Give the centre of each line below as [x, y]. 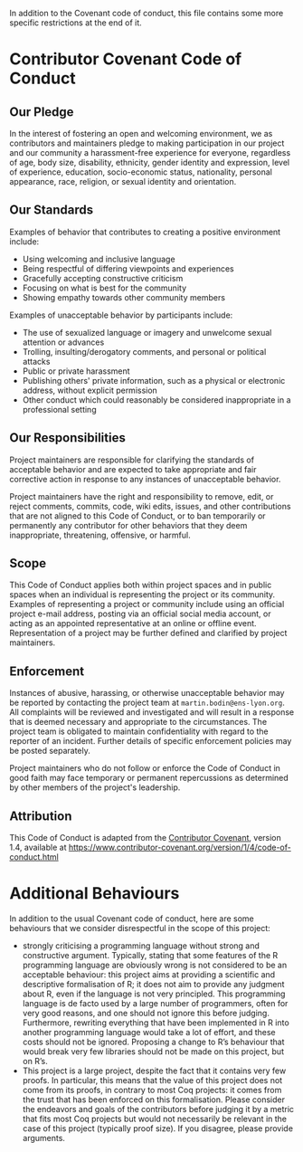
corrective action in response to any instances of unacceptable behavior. [145, 479]
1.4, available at [38, 847]
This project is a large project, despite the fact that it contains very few [154, 1071]
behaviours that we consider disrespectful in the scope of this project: [140, 928]
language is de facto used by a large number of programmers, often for [155, 1003]
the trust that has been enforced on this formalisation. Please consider [153, 1100]
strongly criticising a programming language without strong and [141, 946]
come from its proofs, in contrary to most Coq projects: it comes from [152, 1090]
